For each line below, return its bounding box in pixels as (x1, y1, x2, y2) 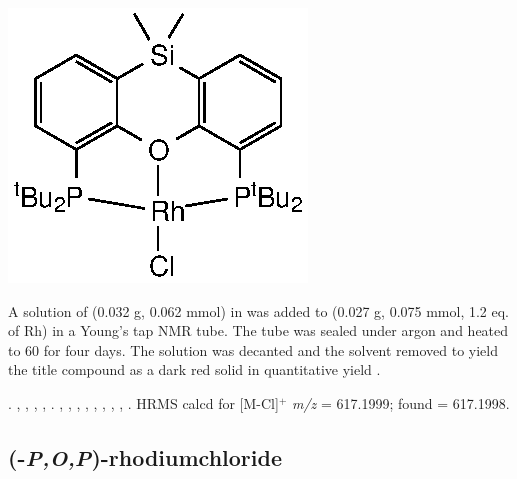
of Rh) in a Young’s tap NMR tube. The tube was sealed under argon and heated (8, 320, 509, 341)
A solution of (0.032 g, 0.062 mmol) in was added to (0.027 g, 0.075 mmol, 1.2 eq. (8, 300, 510, 321)
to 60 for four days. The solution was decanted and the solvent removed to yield (8, 339, 499, 360)
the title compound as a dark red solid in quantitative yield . (8, 359, 381, 380)
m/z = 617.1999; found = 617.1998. (291, 392, 510, 413)
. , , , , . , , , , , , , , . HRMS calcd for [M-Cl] (8, 392, 279, 413)
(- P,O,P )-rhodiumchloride (8, 441, 283, 472)
